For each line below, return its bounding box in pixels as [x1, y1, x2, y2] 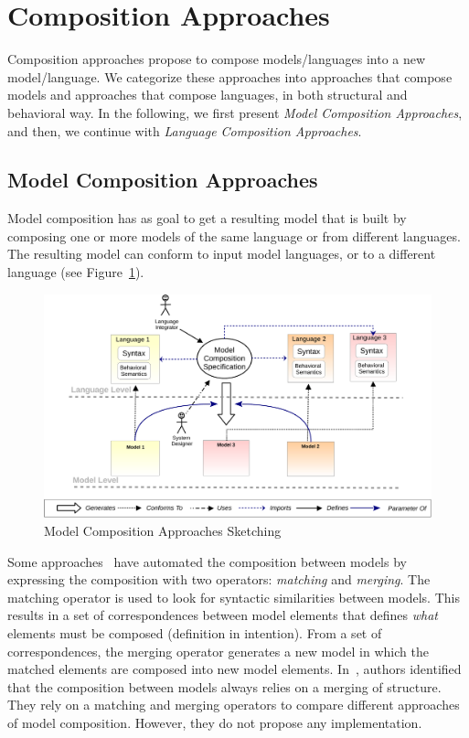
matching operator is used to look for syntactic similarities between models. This [7, 587, 460, 606]
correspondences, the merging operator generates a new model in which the [7, 641, 429, 660]
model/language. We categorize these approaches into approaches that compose [7, 67, 453, 86]
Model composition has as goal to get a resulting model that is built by [7, 209, 407, 228]
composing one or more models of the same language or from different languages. [7, 226, 461, 245]
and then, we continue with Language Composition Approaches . [7, 121, 362, 140]
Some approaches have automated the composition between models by [7, 551, 407, 571]
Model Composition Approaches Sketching [44, 520, 282, 540]
